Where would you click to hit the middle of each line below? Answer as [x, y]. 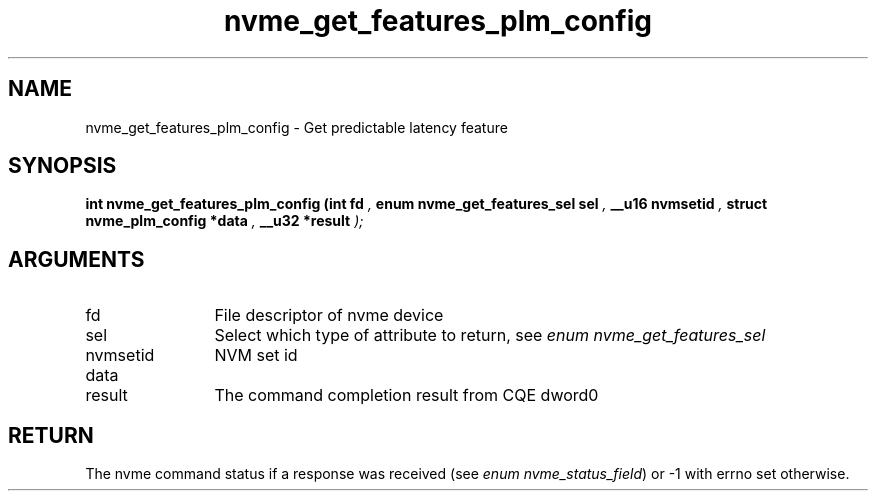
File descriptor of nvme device [329, 315]
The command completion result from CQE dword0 [406, 395]
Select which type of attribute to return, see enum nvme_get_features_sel [490, 335]
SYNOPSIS [62, 166]
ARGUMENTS [76, 259]
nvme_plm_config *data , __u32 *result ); [224, 221]
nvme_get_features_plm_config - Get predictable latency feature [296, 127]
